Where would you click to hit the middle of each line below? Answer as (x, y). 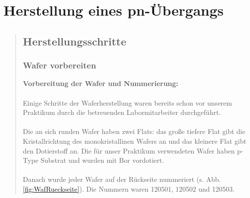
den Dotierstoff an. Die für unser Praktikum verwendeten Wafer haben (129, 150)
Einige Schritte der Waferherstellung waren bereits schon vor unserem (127, 102)
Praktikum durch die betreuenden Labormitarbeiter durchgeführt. (122, 112)
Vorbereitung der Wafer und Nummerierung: (101, 83)
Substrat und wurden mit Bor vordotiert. (102, 160)
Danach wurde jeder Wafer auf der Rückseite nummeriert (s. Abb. (122, 179)
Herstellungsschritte (75, 41)
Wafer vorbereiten (59, 65)
